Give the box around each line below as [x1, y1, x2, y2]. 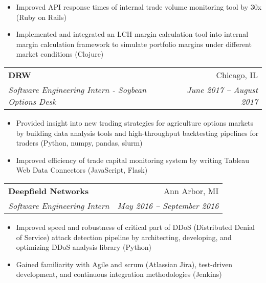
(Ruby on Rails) [16, 11, 66, 22]
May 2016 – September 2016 [117, 199, 219, 211]
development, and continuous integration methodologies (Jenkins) [16, 269, 222, 279]
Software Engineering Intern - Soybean [8, 83, 146, 96]
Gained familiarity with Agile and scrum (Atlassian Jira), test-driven [16, 258, 233, 269]
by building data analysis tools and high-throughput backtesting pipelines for [16, 127, 259, 138]
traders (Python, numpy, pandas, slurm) [16, 137, 143, 148]
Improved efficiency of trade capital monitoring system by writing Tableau [16, 154, 250, 165]
